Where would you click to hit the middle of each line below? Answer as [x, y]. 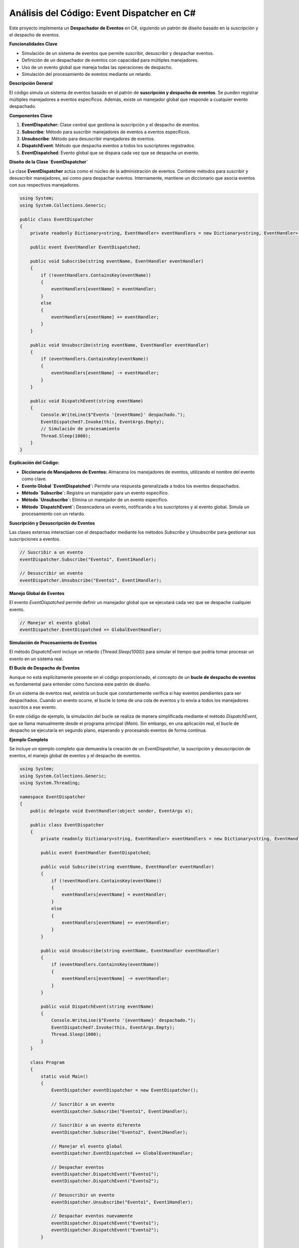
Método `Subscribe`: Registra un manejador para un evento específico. [95, 493]
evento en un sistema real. [36, 658]
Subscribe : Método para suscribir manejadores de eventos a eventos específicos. [106, 132]
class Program [47, 1062]
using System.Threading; [50, 783]
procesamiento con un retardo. [54, 514]
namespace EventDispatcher [53, 797]
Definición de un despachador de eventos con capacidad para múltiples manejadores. [110, 60]
